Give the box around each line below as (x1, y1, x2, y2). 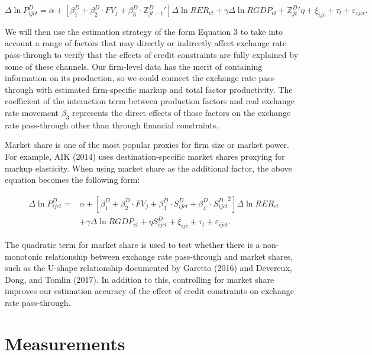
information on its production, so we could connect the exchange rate (5, 72, 256, 84)
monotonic (5, 250, 43, 262)
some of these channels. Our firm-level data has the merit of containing (5, 60, 263, 72)
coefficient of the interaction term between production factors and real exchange (5, 95, 295, 107)
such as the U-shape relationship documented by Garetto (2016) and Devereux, (5, 262, 292, 274)
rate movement (5, 106, 59, 118)
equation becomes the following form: (5, 173, 140, 186)
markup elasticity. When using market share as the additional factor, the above (5, 162, 292, 174)
